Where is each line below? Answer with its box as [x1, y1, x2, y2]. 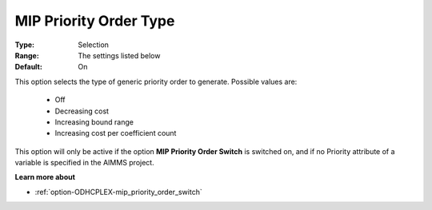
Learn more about [14, 172, 76, 182]
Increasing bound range [54, 117, 134, 127]
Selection [78, 40, 110, 50]
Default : [14, 62, 43, 72]
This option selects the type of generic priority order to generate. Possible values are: [14, 77, 298, 86]
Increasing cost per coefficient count [54, 129, 177, 138]
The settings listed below [78, 50, 161, 60]
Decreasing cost [54, 106, 110, 116]
